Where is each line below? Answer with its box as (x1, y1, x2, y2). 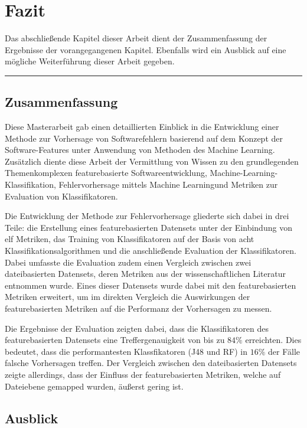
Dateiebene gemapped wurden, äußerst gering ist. (5, 380, 184, 392)
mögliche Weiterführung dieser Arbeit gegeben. (5, 55, 175, 67)
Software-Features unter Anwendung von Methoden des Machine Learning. (5, 143, 275, 156)
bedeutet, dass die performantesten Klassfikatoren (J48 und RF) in (5, 345, 247, 357)
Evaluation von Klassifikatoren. (5, 190, 118, 202)
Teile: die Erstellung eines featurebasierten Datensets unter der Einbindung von (5, 221, 292, 233)
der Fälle (268, 345, 301, 357)
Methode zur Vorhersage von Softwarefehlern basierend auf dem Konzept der (5, 132, 283, 144)
